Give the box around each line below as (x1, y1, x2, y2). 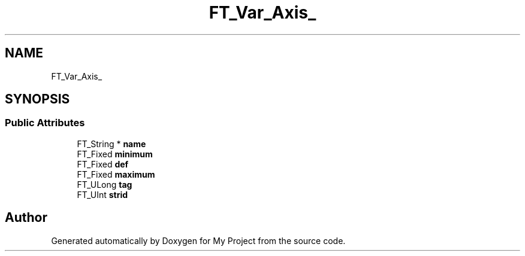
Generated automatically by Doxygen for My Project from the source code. (51, 235, 346, 246)
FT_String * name (77, 138, 146, 149)
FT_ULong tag (77, 179, 132, 190)
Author (5, 210, 47, 225)
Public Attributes (5, 117, 85, 129)
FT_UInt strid (77, 189, 128, 200)
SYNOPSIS (5, 92, 70, 107)
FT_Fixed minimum (77, 148, 153, 159)
